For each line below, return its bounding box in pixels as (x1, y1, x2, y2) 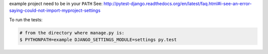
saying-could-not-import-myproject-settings (9, 7, 101, 13)
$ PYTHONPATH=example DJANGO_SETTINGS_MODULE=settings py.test (19, 37, 177, 43)
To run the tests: (9, 16, 43, 22)
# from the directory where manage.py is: (19, 30, 125, 36)
